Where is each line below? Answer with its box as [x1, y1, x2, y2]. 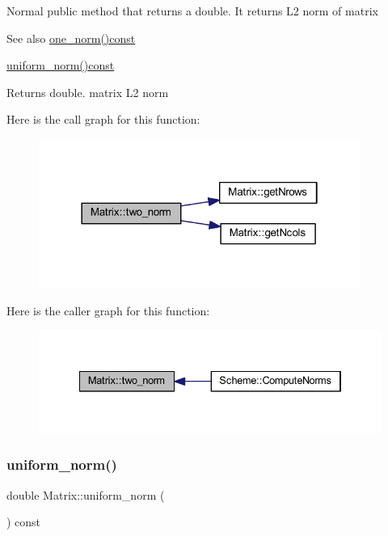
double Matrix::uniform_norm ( [6, 486, 165, 503]
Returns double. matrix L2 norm [6, 83, 169, 100]
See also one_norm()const [6, 29, 136, 46]
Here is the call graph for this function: [6, 111, 200, 128]
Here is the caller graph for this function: [6, 302, 210, 319]
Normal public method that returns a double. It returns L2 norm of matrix [6, 2, 378, 19]
